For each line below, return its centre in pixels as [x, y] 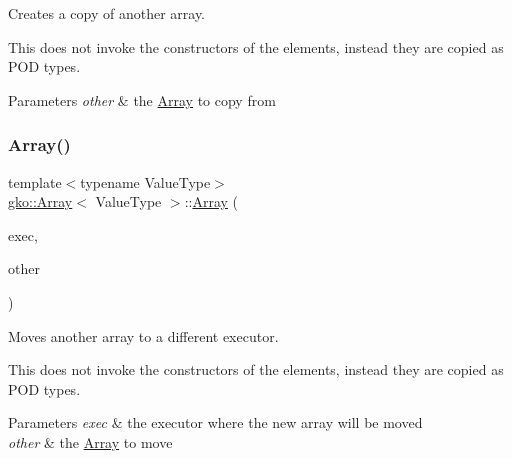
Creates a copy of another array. [107, 13]
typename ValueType [145, 181]
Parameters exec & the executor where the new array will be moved [215, 422]
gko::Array [40, 201]
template [35, 181]
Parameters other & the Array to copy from [142, 99]
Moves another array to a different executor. [143, 335]
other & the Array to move [90, 441]
